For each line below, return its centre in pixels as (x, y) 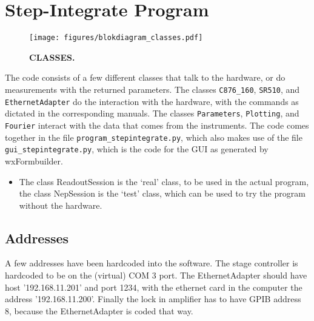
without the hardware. (61, 205)
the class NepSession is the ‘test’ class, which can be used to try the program (162, 193)
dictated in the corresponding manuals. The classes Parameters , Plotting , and (152, 113)
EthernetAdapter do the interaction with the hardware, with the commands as (152, 101)
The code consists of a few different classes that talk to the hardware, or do (145, 77)
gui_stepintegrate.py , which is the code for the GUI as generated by (137, 149)
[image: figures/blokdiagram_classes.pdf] (116, 38)
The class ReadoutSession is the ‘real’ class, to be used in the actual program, (164, 181)
